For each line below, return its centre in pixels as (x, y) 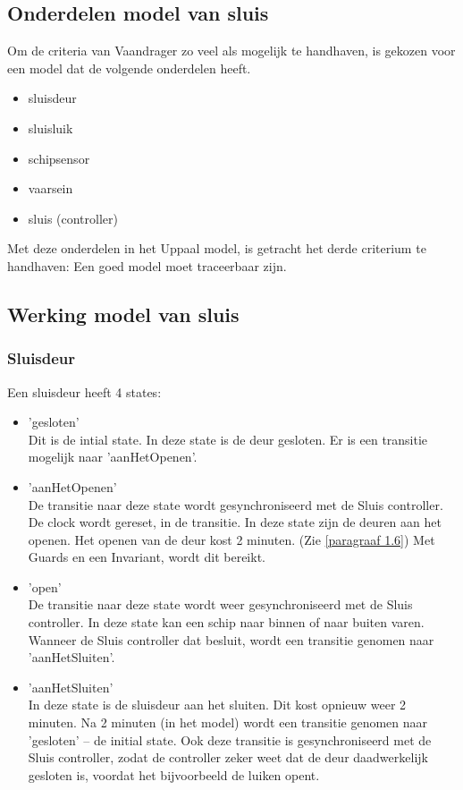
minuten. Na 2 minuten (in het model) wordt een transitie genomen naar (228, 722)
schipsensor (59, 158)
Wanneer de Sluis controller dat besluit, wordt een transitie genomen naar (231, 639)
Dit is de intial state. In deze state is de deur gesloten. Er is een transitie (228, 439)
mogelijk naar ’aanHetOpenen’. (113, 457)
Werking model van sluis (123, 314)
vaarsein (51, 188)
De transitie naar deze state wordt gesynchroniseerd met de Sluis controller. (236, 504)
